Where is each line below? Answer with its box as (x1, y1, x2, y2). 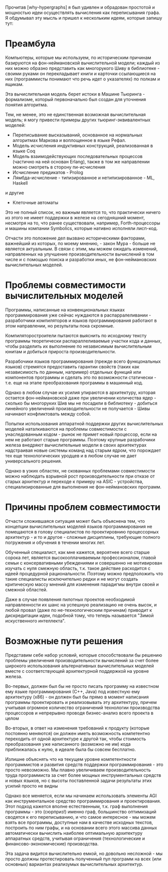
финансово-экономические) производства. (5, 840, 99, 847)
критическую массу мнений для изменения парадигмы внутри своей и (5, 581, 159, 587)
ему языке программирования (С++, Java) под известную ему (5, 688, 140, 694)
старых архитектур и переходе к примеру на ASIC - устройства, (5, 478, 144, 485)
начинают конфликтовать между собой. (5, 411, 91, 417)
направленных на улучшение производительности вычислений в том (5, 251, 154, 257)
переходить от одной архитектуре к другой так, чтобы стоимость (5, 736, 146, 742)
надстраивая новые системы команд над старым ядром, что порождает (5, 447, 161, 453)
